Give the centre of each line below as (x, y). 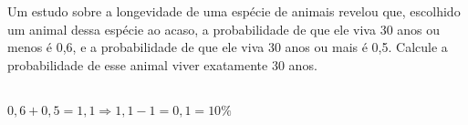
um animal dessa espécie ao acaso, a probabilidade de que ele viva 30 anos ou (224, 29)
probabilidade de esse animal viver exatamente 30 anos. (162, 64)
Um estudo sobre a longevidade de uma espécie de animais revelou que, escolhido (234, 11)
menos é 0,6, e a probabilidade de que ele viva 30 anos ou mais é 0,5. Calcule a (228, 47)
